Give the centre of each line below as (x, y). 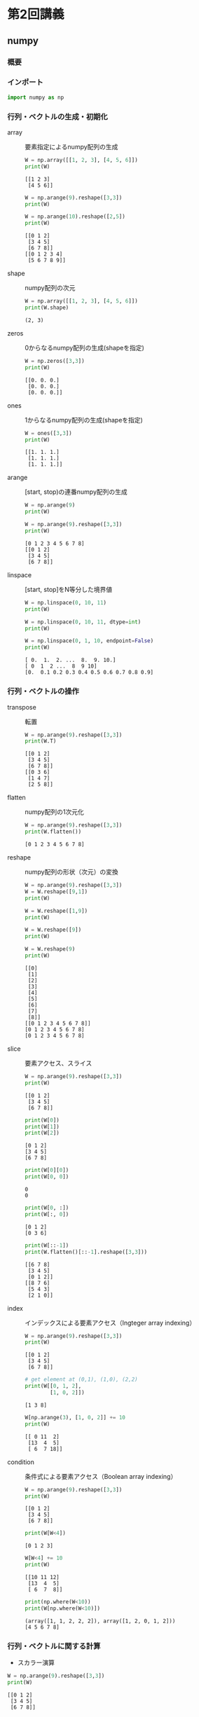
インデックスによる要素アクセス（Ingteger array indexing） (110, 1323)
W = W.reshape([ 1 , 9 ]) (56, 911)
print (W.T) (41, 741)
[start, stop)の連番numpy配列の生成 (76, 492)
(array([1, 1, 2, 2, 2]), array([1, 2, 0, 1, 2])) (100, 1621)
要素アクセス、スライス (59, 1063)
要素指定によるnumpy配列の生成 (71, 146)
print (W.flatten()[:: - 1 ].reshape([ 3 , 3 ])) (86, 1252)
